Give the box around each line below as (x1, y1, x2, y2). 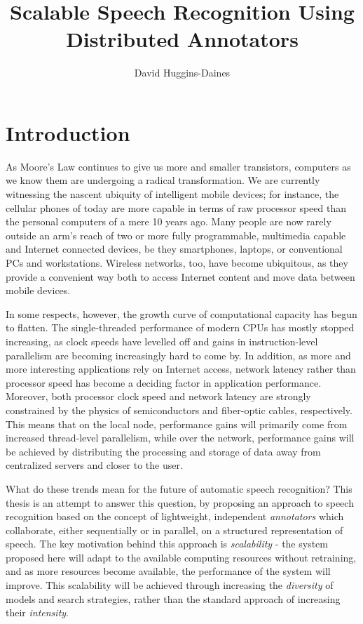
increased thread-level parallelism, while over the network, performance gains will (6, 430, 355, 445)
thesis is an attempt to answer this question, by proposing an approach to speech (6, 495, 354, 510)
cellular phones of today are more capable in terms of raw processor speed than (6, 200, 346, 215)
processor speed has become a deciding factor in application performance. (6, 375, 322, 390)
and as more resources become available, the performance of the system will (6, 564, 331, 578)
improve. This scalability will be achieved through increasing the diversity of (6, 578, 334, 592)
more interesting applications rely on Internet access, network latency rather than (6, 361, 356, 376)
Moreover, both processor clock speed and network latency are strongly (6, 389, 311, 404)
